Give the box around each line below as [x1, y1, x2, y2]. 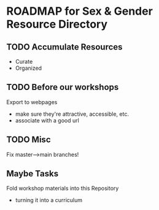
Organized [15, 64, 42, 72]
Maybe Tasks [6, 168, 59, 179]
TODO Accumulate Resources [6, 42, 123, 52]
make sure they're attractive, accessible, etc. [15, 110, 129, 118]
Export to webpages [6, 98, 58, 105]
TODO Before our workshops [6, 82, 119, 92]
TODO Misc [6, 135, 51, 145]
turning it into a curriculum [15, 197, 83, 204]
